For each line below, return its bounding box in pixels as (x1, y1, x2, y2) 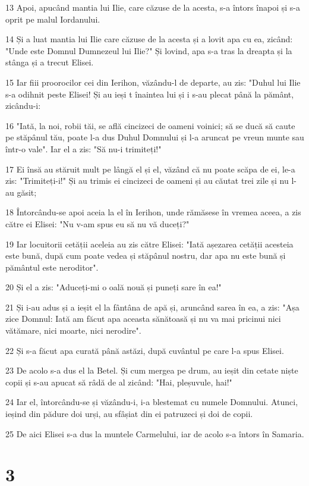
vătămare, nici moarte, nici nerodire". (5, 324, 141, 337)
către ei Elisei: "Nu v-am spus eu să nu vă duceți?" (5, 217, 190, 230)
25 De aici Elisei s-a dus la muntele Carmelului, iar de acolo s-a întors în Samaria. (5, 427, 304, 440)
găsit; (17, 186, 37, 198)
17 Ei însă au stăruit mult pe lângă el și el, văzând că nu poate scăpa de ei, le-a (5, 162, 295, 175)
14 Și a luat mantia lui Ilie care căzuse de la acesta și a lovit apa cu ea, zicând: (5, 33, 293, 45)
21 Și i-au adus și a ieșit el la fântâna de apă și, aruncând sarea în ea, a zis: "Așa (5, 300, 299, 313)
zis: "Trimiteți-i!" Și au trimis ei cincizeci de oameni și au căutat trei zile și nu (5, 174, 289, 187)
